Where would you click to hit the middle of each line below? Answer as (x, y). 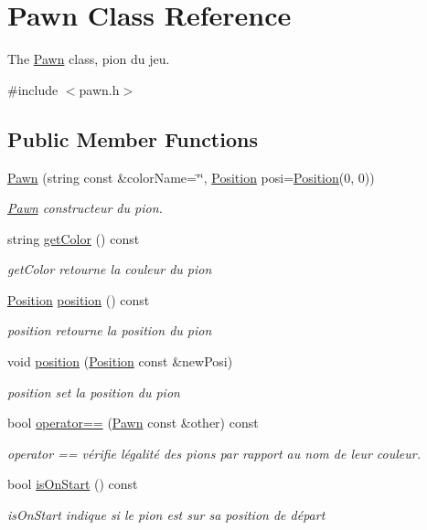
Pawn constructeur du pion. (85, 208)
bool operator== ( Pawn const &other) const (133, 423)
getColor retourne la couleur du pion (110, 269)
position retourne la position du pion (110, 330)
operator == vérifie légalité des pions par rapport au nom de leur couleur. (214, 453)
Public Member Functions (133, 138)
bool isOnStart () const (73, 484)
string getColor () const (74, 238)
